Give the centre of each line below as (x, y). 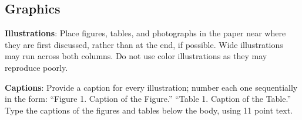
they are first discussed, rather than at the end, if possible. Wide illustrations (144, 44)
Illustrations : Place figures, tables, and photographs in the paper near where (145, 33)
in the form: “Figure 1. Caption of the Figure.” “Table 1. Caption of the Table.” (148, 99)
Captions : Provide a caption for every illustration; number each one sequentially (151, 87)
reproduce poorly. (36, 67)
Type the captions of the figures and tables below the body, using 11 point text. (149, 110)
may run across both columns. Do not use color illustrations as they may (136, 56)
